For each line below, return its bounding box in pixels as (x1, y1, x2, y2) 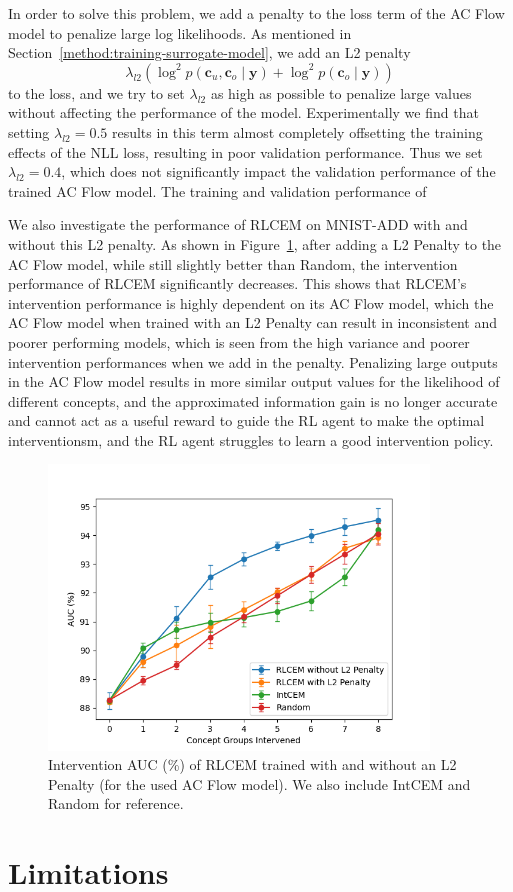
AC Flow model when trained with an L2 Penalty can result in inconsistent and (8, 312, 497, 333)
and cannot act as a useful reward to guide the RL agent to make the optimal (8, 410, 485, 431)
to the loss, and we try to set (8, 82, 185, 103)
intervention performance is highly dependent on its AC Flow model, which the (8, 292, 494, 313)
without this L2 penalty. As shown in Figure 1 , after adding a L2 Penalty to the (8, 233, 502, 254)
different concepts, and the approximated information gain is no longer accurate (8, 390, 498, 411)
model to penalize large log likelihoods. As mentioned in (8, 22, 352, 43)
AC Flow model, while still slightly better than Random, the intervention (8, 253, 458, 274)
